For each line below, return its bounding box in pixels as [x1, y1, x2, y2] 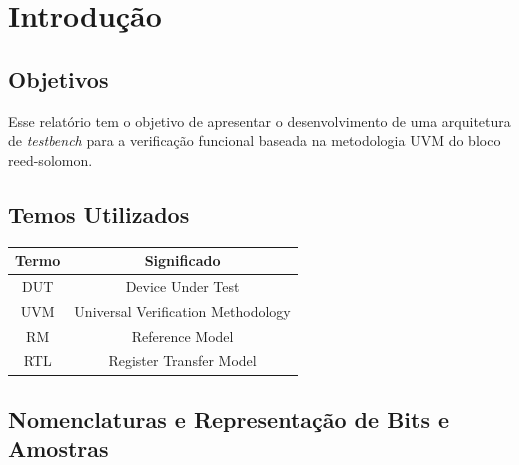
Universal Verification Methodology [74, 300, 291, 321]
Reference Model [131, 325, 234, 346]
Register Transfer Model [108, 350, 257, 371]
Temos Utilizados [8, 198, 190, 229]
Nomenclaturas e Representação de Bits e [8, 403, 450, 434]
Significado [144, 250, 221, 271]
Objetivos [8, 63, 109, 94]
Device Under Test [125, 275, 240, 296]
